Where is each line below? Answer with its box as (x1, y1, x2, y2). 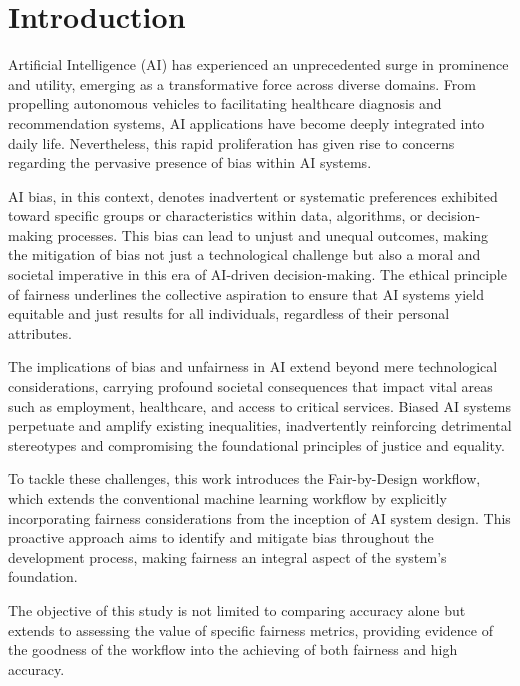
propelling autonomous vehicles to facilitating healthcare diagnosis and (8, 93, 442, 114)
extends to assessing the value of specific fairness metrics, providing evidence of (8, 619, 493, 640)
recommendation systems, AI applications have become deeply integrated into (8, 112, 485, 133)
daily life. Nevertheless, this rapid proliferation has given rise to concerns (8, 132, 455, 153)
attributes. (8, 322, 72, 343)
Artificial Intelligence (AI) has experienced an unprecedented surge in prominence (8, 54, 509, 75)
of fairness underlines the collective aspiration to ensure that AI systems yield (8, 283, 484, 304)
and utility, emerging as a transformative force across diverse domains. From (8, 73, 476, 94)
